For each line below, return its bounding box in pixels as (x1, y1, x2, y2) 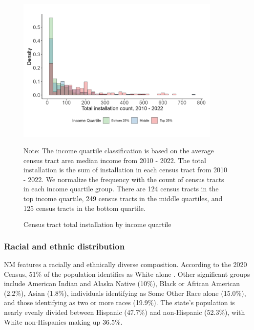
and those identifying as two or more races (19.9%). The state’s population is (4, 297, 235, 308)
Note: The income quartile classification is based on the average (23, 145, 214, 155)
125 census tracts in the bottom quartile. (23, 203, 146, 213)
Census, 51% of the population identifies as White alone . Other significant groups (4, 268, 250, 279)
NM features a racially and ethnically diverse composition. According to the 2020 (4, 259, 247, 269)
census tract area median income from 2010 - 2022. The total (23, 155, 206, 165)
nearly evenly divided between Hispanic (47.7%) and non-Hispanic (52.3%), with (4, 307, 245, 317)
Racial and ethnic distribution (4, 240, 125, 252)
